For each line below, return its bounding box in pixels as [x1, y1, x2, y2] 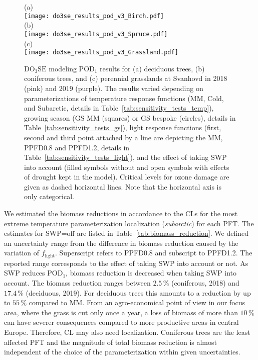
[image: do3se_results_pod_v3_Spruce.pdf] [24, 30, 168, 38]
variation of [4, 247, 40, 258]
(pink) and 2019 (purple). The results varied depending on [24, 82, 203, 93]
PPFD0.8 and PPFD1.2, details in [24, 142, 130, 152]
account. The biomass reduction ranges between [4, 278, 151, 288]
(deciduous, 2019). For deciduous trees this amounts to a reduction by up [26, 287, 251, 298]
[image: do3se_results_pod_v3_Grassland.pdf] [24, 49, 178, 56]
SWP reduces [4, 267, 45, 278]
